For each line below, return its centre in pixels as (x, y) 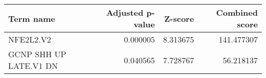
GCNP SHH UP (37, 54)
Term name (32, 18)
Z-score (179, 18)
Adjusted (125, 12)
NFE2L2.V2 (30, 39)
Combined (237, 12)
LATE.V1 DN (33, 66)
